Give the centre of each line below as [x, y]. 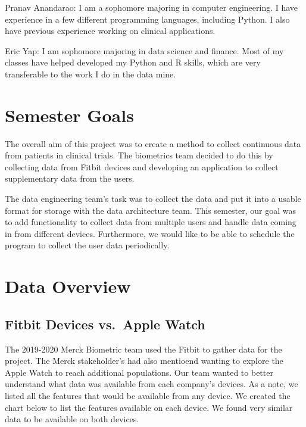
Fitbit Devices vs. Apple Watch [105, 324]
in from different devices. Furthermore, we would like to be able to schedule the [150, 233]
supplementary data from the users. [70, 178]
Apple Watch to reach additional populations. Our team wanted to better [139, 372]
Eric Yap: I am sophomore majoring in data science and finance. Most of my [144, 50]
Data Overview [68, 286]
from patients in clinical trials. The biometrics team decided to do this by [139, 155]
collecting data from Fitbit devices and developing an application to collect [142, 166]
